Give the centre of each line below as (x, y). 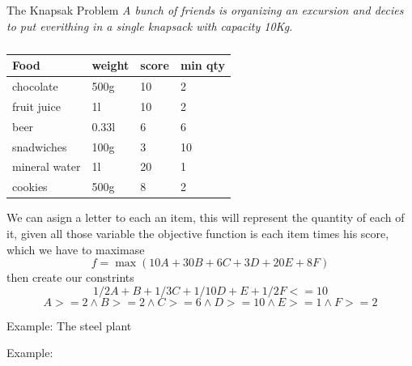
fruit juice (36, 106)
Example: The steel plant (69, 325)
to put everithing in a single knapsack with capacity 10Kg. (150, 26)
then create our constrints (70, 277)
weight (110, 65)
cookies (30, 187)
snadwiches (40, 146)
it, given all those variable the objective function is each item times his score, (198, 233)
